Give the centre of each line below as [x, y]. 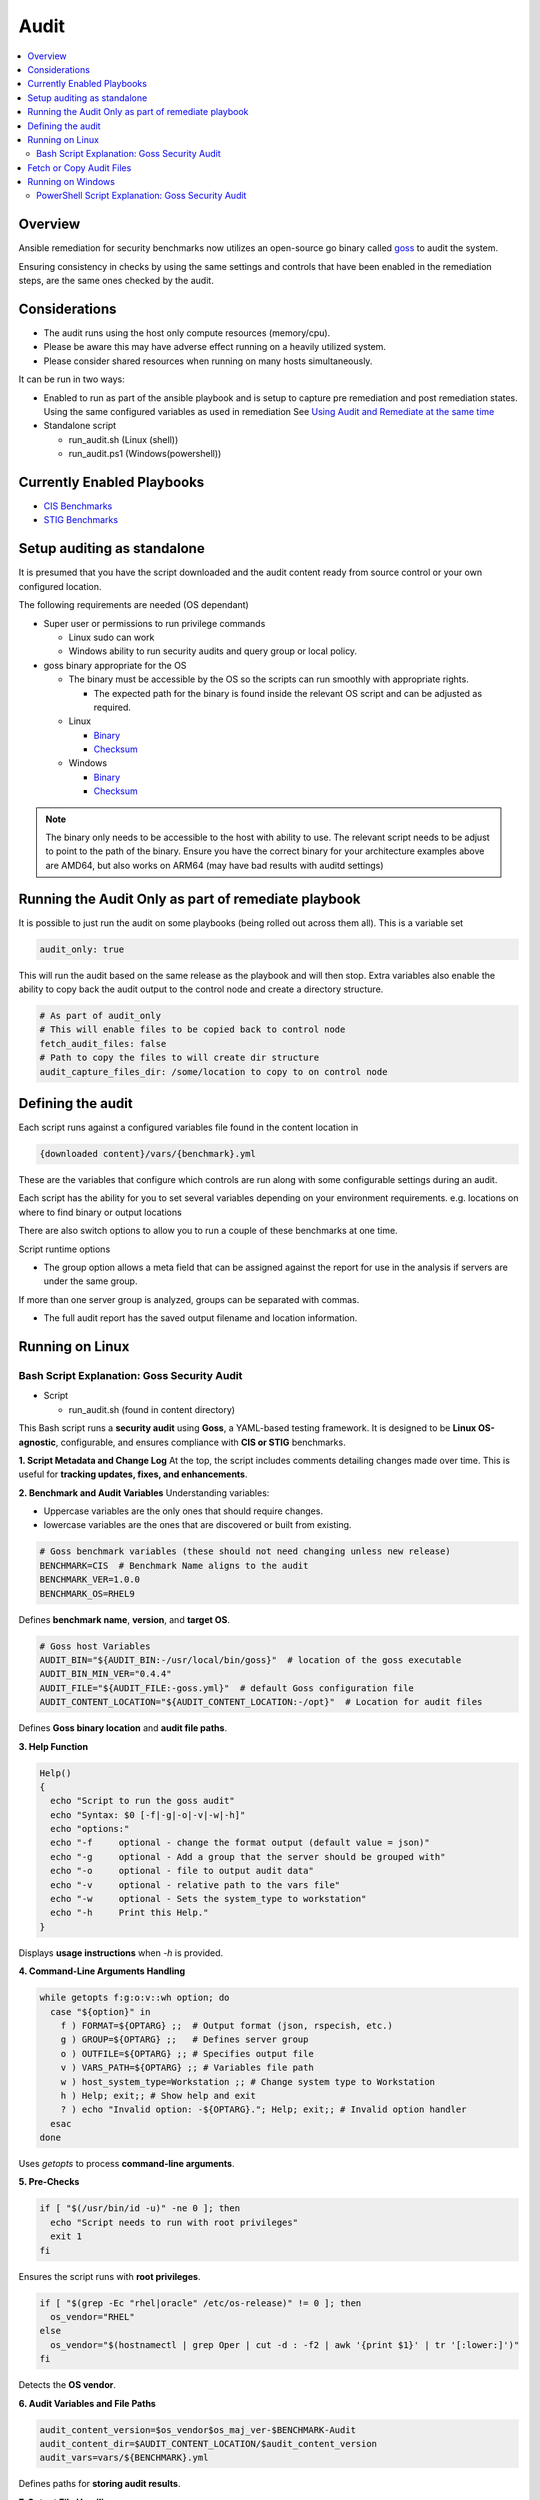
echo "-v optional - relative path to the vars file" [195, 1884]
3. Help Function [53, 1746]
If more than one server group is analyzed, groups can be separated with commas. [189, 1299]
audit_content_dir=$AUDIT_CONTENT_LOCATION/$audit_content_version [208, 2443]
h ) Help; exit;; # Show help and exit [158, 2095]
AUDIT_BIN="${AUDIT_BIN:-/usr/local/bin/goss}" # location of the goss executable [250, 1660]
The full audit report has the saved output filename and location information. [200, 1318]
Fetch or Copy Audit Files [79, 167]
